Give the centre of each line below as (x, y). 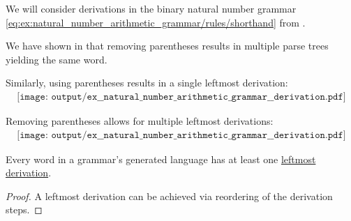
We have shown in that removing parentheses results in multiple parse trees (167, 46)
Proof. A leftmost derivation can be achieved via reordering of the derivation (169, 196)
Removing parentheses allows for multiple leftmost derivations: (140, 121)
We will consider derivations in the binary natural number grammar (151, 8)
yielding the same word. (57, 59)
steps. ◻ (24, 209)
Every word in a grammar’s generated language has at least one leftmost (161, 159)
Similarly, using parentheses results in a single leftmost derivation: (147, 83)
